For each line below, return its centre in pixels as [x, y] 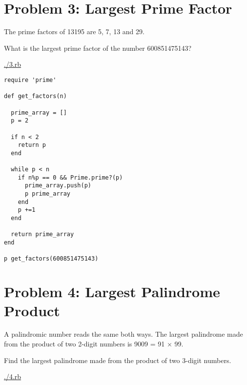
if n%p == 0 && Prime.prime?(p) [70, 177]
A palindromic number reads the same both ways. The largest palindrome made [123, 334]
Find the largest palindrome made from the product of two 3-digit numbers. [118, 360]
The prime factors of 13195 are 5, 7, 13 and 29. [74, 31]
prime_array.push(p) [58, 186]
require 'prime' [30, 80]
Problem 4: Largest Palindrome [112, 292]
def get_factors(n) [35, 96]
